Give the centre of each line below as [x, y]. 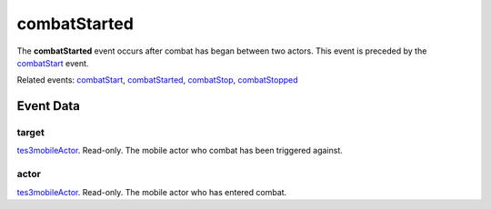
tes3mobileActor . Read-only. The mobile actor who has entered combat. [152, 192]
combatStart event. [53, 63]
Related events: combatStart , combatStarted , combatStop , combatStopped [158, 80]
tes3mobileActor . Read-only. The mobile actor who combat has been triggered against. [180, 151]
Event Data [49, 106]
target [30, 133]
